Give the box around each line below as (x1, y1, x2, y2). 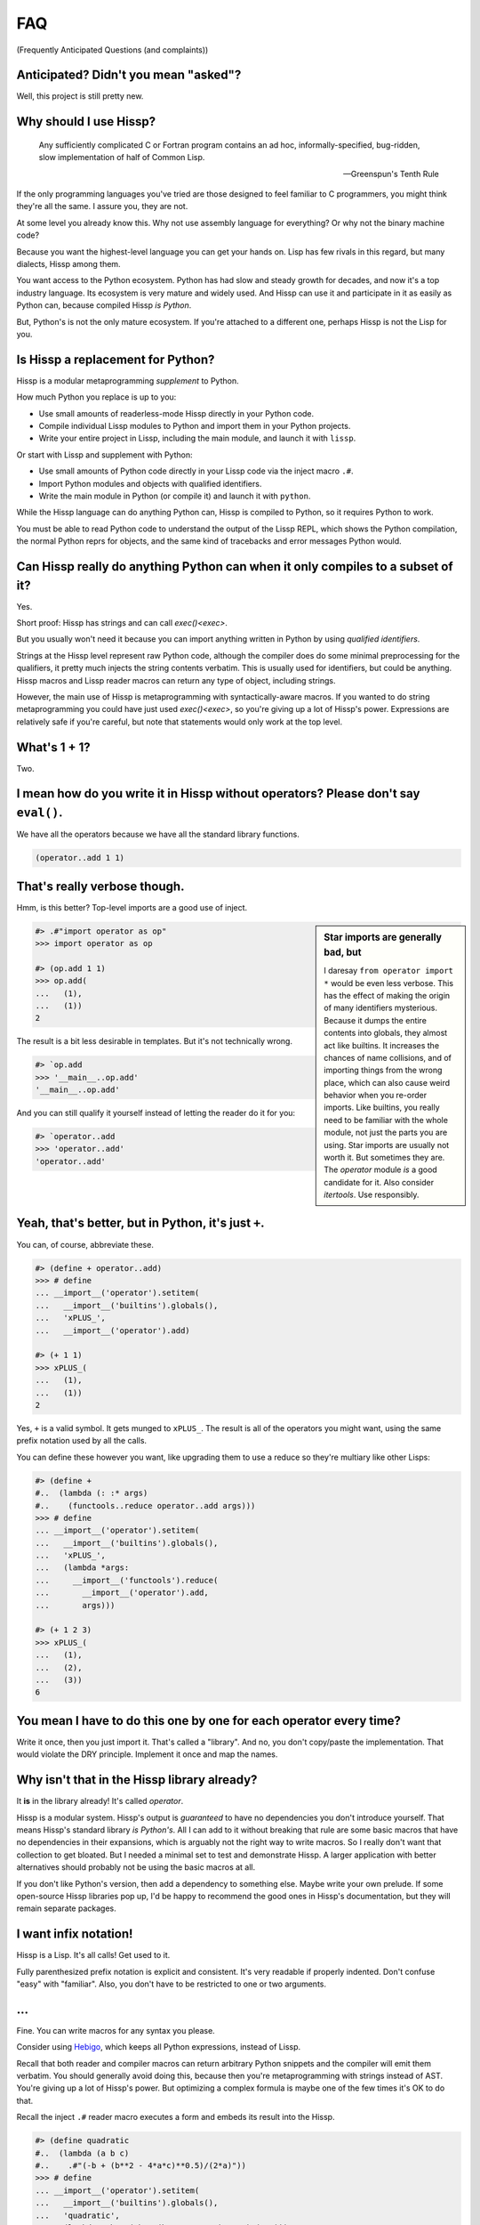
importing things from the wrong (324, 1064, 443, 1076)
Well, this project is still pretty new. (16, 91, 144, 101)
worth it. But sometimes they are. (324, 1153, 445, 1163)
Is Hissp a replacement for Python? (16, 352, 215, 367)
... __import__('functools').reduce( (35, 1575, 219, 1585)
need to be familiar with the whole (324, 1114, 449, 1125)
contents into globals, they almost (324, 1028, 448, 1039)
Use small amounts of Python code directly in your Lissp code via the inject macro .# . (38, 465, 354, 476)
